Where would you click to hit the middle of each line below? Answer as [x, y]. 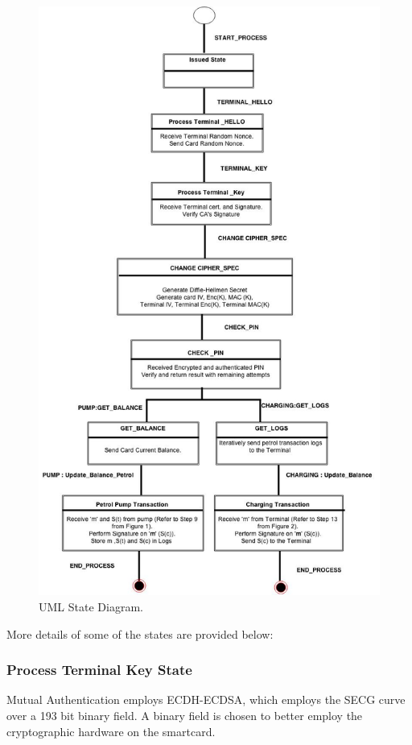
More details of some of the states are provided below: [140, 633]
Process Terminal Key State [99, 670]
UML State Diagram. [91, 607]
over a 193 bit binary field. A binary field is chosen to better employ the [185, 716]
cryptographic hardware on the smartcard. [111, 731]
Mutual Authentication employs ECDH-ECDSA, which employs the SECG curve [206, 699]
